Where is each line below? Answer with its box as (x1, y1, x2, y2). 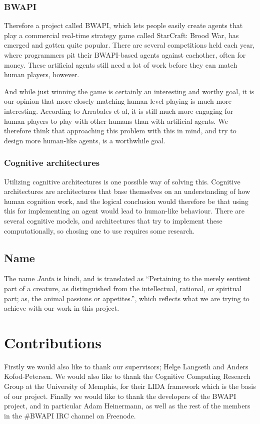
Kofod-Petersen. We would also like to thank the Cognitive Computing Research (4, 371, 250, 381)
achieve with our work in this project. (4, 303, 119, 313)
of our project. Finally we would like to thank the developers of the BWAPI (4, 390, 236, 401)
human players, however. (4, 69, 79, 80)
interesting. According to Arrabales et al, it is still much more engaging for (4, 105, 233, 116)
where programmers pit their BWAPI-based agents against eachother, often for (4, 50, 246, 60)
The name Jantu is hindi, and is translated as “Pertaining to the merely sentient (4, 273, 250, 284)
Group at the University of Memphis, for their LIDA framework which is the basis (4, 381, 256, 391)
